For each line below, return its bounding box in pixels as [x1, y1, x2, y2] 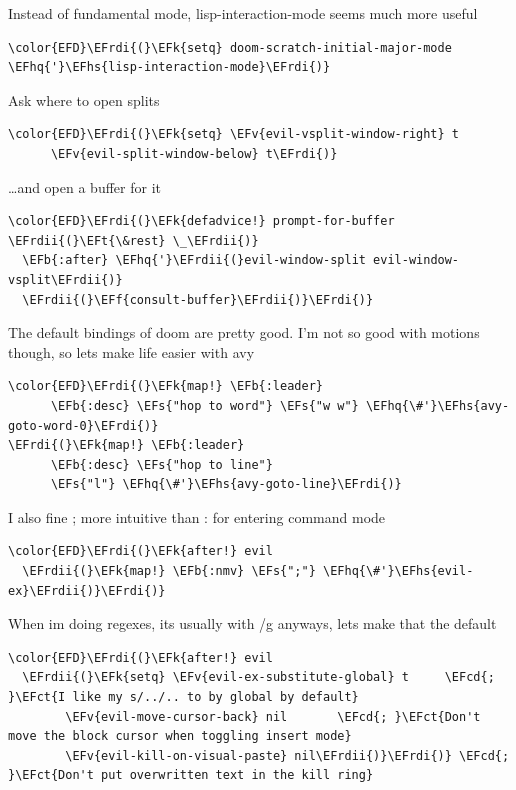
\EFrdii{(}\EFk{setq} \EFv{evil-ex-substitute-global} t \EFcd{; [22, 670, 495, 685]
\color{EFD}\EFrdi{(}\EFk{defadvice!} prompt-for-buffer [8, 214, 395, 229]
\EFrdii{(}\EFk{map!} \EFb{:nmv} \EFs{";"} [22, 564, 316, 579]
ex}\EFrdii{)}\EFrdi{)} [8, 583, 166, 598]
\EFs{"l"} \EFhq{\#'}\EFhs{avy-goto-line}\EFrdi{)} [50, 477, 402, 492]
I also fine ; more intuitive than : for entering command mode [8, 506, 386, 527]
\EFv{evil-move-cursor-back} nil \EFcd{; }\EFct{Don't [65, 709, 481, 724]
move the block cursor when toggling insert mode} [8, 729, 352, 744]
